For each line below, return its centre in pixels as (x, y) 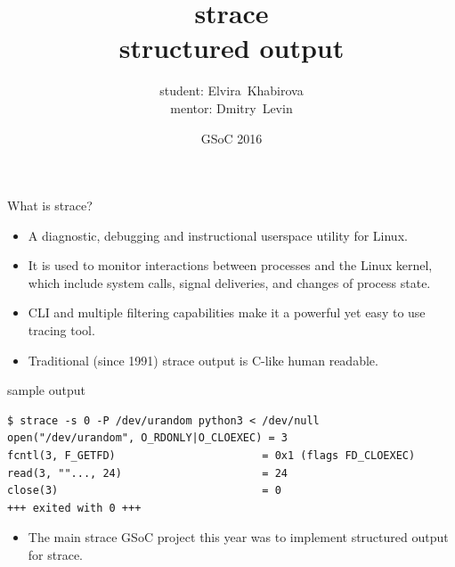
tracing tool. (61, 330)
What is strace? (50, 205)
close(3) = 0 (144, 491)
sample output (46, 390)
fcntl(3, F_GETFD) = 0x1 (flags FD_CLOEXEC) (211, 456)
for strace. (56, 555)
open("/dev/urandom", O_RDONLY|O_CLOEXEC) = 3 (147, 438)
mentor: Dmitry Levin (232, 107)
